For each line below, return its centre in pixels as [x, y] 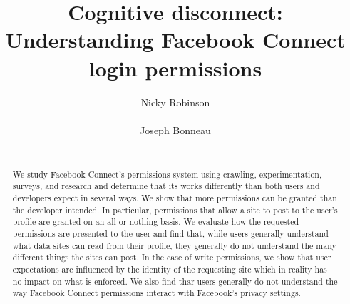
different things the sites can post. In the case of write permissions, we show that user [172, 257]
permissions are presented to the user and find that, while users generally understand [170, 233]
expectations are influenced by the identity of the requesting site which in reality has [170, 269]
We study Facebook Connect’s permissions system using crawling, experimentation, [167, 174]
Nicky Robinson [175, 102]
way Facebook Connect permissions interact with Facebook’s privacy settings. [156, 293]
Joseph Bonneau [175, 130]
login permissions [175, 67]
